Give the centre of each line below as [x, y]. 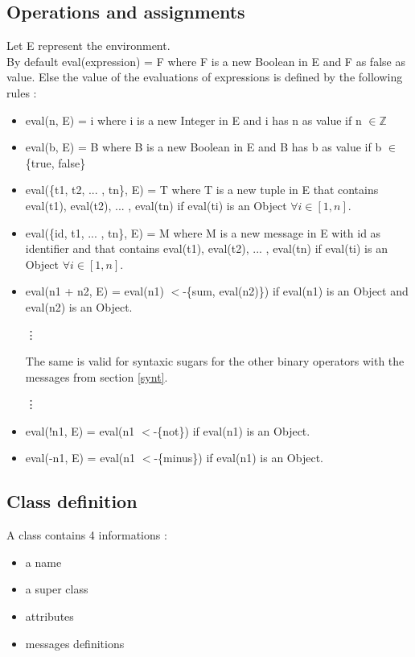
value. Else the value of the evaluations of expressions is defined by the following [205, 77]
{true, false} [55, 162]
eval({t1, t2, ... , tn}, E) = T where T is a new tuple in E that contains [202, 190]
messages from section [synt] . [97, 376]
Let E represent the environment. [88, 45]
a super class [57, 589]
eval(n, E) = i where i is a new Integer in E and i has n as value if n [193, 120]
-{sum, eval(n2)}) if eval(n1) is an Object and [296, 291]
